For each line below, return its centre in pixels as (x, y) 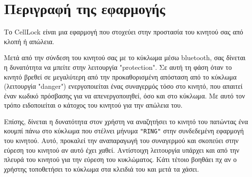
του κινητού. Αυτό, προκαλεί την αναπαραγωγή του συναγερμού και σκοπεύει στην (121, 140)
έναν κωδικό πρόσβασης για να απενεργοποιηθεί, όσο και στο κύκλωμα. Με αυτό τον (125, 95)
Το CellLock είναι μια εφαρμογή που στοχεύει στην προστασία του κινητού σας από (124, 32)
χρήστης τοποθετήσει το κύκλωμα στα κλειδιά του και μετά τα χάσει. (102, 169)
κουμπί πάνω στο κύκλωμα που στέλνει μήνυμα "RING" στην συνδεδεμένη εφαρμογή (124, 131)
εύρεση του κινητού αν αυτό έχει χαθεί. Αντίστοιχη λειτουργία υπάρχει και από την (122, 150)
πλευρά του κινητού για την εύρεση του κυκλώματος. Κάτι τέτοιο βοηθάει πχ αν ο (120, 159)
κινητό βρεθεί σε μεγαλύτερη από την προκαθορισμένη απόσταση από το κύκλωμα (120, 76)
